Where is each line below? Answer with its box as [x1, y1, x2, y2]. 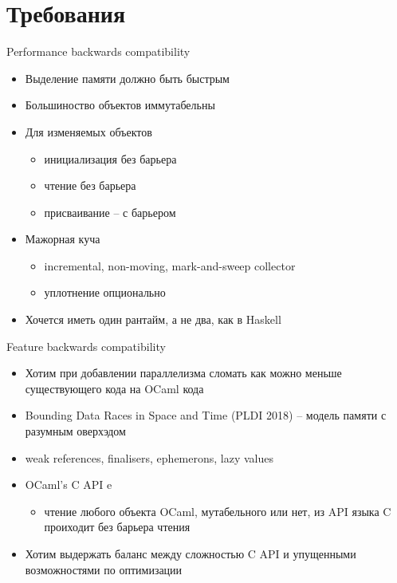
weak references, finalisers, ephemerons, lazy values [25, 449, 274, 466]
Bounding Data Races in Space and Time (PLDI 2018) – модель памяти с [25, 407, 387, 423]
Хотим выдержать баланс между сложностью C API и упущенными [25, 546, 356, 561]
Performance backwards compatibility [6, 43, 191, 60]
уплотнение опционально [44, 284, 166, 301]
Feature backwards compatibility [6, 337, 166, 354]
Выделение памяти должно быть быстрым [25, 69, 230, 86]
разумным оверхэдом [25, 423, 126, 439]
